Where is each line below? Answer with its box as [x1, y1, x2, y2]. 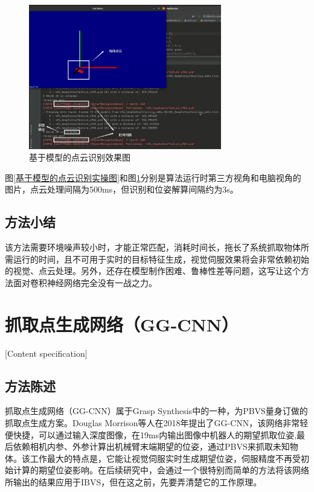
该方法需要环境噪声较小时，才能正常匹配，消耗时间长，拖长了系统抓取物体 [5, 241, 301, 254]
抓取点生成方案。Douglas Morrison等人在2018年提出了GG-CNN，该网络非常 [5, 416, 300, 429]
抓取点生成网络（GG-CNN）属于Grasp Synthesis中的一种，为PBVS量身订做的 [5, 404, 308, 417]
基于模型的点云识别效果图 [29, 151, 130, 164]
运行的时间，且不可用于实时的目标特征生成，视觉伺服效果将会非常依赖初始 [13, 252, 309, 265]
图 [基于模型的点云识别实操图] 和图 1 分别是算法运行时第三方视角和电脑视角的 [5, 171, 301, 184]
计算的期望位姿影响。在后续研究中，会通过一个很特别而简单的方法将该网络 [13, 464, 309, 476]
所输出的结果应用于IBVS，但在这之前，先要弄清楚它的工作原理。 [5, 475, 262, 488]
